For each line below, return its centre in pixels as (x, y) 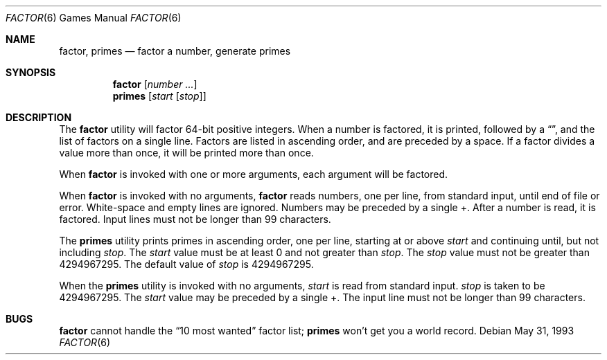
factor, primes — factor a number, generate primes (175, 51)
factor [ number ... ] (155, 84)
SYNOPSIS (31, 72)
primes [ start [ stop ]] (159, 96)
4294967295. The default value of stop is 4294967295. (186, 264)
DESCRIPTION (39, 117)
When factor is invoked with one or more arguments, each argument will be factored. (254, 174)
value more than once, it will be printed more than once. (186, 153)
